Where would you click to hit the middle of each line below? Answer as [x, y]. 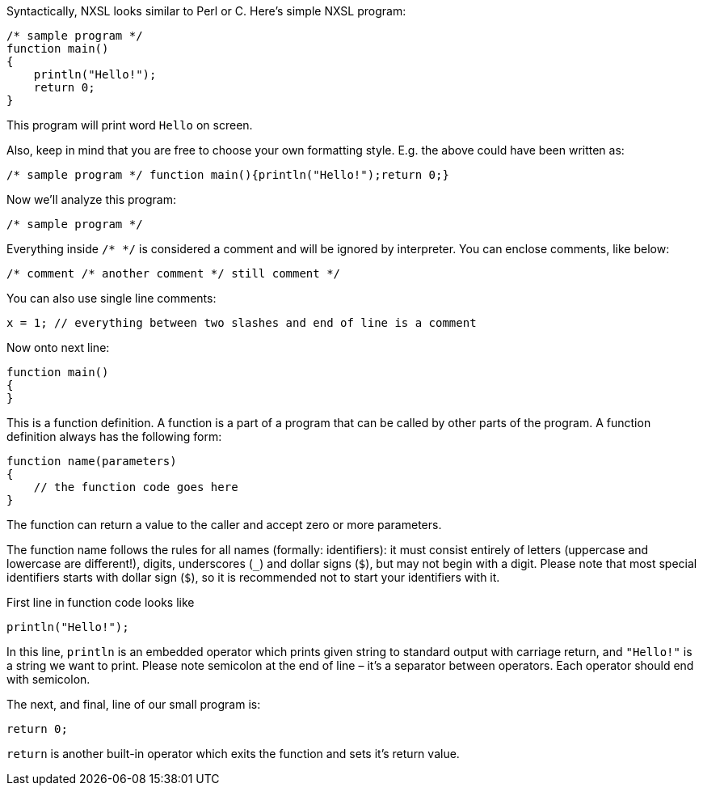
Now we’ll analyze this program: [92, 199]
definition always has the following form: [114, 436]
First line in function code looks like [101, 602]
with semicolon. [48, 679]
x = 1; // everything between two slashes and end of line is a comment [242, 323]
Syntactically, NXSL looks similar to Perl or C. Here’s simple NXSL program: [206, 11]
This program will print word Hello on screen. [130, 125]
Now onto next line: [58, 347]
